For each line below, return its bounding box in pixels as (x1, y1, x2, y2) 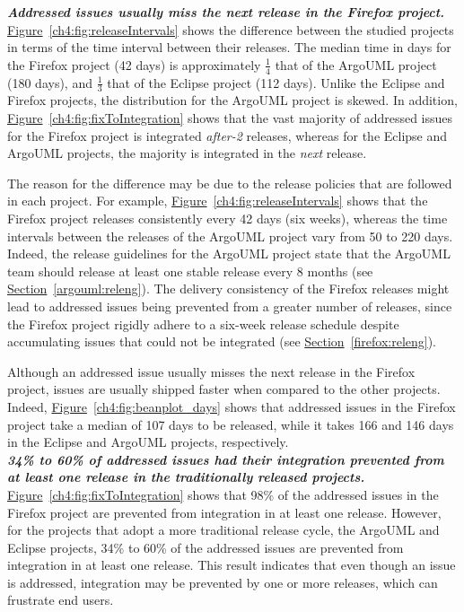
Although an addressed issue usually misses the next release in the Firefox (7, 362, 416, 380)
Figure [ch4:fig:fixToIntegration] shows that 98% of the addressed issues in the (7, 485, 439, 503)
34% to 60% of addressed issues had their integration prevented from (7, 450, 444, 468)
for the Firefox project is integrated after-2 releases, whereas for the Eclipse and (7, 126, 448, 144)
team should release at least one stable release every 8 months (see (7, 261, 373, 280)
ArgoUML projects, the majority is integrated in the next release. (7, 144, 367, 162)
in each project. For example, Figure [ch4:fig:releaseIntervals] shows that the (7, 191, 428, 210)
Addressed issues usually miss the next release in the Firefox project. (7, 3, 445, 21)
